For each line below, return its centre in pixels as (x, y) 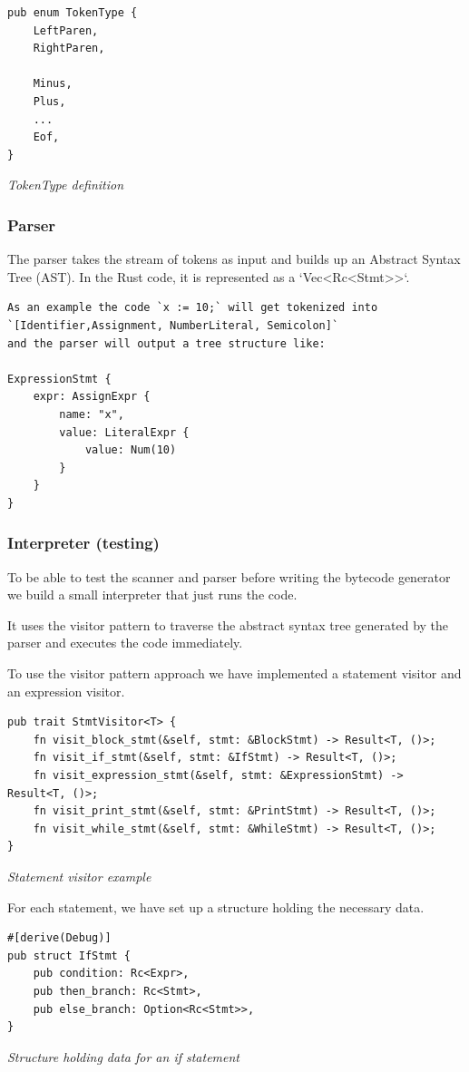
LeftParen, (66, 30)
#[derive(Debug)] (59, 938)
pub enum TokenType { (73, 13)
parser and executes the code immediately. (125, 643)
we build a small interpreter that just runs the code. (152, 594)
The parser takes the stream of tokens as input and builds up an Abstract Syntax (234, 259)
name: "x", (92, 414)
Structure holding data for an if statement (124, 1056)
